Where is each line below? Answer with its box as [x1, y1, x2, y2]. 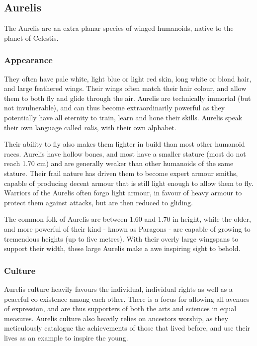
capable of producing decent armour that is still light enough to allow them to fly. [4, 177, 254, 188]
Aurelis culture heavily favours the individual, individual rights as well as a [4, 283, 233, 294]
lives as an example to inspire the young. [4, 332, 128, 343]
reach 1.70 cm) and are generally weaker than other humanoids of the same [4, 158, 234, 169]
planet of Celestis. [4, 32, 59, 43]
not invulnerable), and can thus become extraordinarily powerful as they [4, 102, 225, 113]
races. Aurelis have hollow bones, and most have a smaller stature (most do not [4, 148, 246, 159]
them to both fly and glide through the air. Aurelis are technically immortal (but [4, 92, 251, 103]
